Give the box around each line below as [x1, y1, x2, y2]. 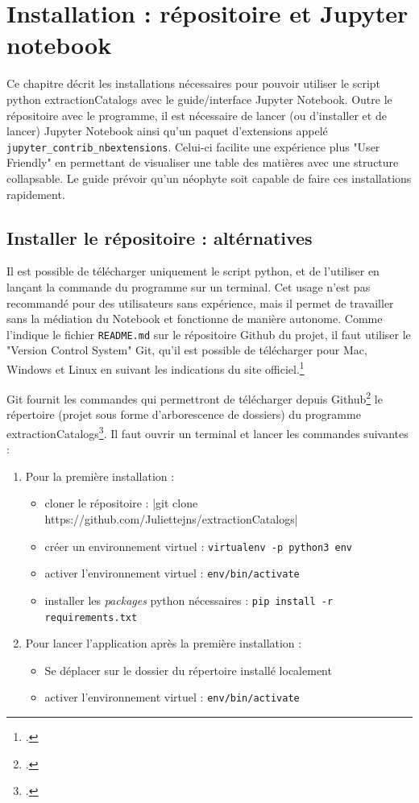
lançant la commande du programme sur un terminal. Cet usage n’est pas [6, 278, 371, 295]
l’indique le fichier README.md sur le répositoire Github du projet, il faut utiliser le [6, 325, 411, 342]
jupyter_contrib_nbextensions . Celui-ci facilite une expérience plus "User [6, 138, 380, 155]
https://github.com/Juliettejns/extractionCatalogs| [44, 511, 298, 528]
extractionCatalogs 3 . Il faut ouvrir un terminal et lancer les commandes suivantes [6, 423, 409, 441]
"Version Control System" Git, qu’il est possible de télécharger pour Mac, [6, 341, 367, 358]
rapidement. [6, 185, 65, 202]
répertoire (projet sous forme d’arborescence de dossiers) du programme [6, 406, 361, 423]
